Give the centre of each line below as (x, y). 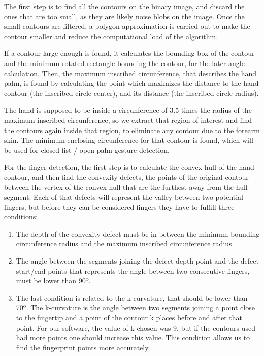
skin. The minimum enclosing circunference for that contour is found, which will (129, 140)
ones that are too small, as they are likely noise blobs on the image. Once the (124, 16)
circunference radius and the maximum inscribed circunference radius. (125, 244)
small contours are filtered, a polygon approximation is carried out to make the (127, 26)
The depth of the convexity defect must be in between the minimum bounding (138, 233)
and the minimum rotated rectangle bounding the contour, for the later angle (124, 63)
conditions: (21, 217)
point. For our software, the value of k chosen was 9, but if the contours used (136, 327)
